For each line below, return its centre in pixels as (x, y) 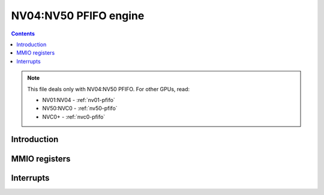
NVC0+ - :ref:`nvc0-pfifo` (74, 116)
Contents (23, 34)
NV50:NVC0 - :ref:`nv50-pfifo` (80, 109)
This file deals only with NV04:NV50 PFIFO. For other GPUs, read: (109, 89)
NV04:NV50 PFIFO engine (78, 16)
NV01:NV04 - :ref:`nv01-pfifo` (79, 100)
